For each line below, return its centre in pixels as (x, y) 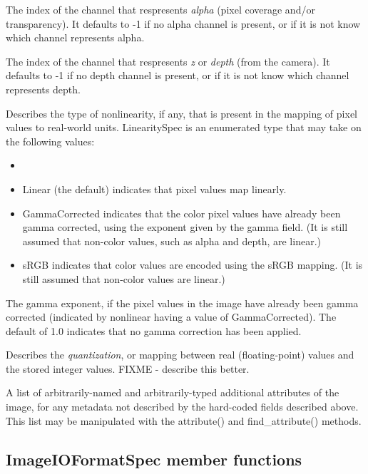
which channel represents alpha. (75, 37)
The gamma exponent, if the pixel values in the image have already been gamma (182, 303)
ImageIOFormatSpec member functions (154, 459)
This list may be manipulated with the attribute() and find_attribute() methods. (184, 420)
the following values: (50, 141)
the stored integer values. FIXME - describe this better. (128, 368)
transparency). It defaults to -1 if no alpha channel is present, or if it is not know (183, 23)
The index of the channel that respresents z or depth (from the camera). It (168, 61)
